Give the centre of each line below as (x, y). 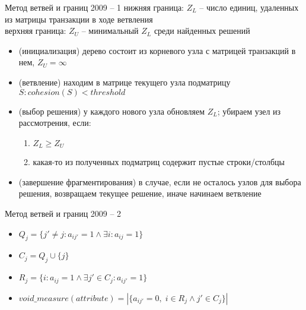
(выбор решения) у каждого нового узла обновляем (112, 111)
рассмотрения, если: (55, 123)
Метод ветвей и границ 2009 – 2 (63, 213)
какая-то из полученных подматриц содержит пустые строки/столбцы (159, 162)
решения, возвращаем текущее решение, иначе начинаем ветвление (140, 193)
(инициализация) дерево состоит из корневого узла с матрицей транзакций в (157, 50)
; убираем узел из (249, 111)
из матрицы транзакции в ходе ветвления (79, 19)
